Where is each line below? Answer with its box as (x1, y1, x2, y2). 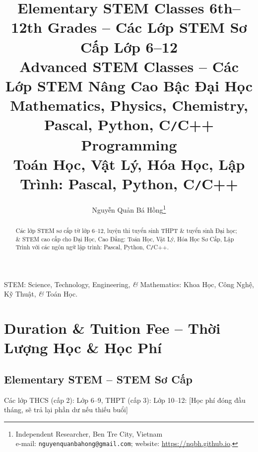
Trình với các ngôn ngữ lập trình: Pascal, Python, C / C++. (15, 243, 169, 251)
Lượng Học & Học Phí (4, 337, 162, 358)
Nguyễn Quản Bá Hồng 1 (92, 203, 166, 215)
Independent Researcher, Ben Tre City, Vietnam (15, 428, 163, 439)
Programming (81, 134, 177, 154)
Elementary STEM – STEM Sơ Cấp (4, 371, 193, 386)
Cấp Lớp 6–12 (80, 36, 178, 57)
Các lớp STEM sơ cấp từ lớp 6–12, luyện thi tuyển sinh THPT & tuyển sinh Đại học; (15, 226, 237, 235)
